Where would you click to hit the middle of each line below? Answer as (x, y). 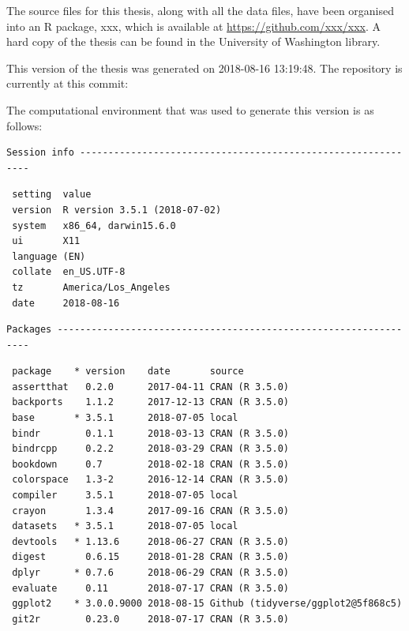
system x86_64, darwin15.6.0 (94, 225)
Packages (29, 330)
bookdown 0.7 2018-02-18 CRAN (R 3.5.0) (150, 464)
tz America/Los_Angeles (91, 287)
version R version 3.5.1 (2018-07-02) (117, 210)
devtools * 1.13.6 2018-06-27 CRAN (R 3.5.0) (150, 541)
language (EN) (49, 256)
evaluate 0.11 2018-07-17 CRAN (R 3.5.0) (150, 588)
